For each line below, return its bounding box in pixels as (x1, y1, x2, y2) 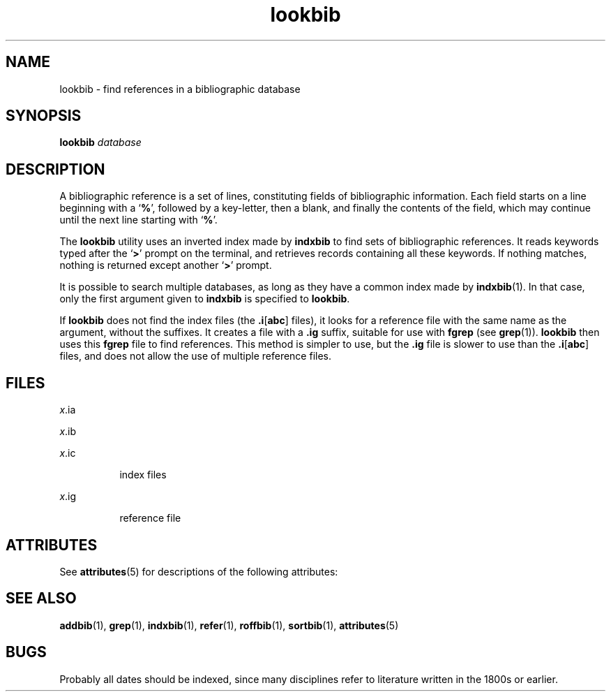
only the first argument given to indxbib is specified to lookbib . (59, 293, 350, 305)
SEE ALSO (6, 589, 77, 608)
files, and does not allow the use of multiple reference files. (59, 350, 331, 362)
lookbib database (59, 136, 142, 149)
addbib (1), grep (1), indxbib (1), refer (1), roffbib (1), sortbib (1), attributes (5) (59, 619, 399, 631)
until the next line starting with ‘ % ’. (59, 214, 218, 226)
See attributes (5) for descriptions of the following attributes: (59, 565, 338, 578)
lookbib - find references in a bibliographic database (59, 82, 301, 95)
